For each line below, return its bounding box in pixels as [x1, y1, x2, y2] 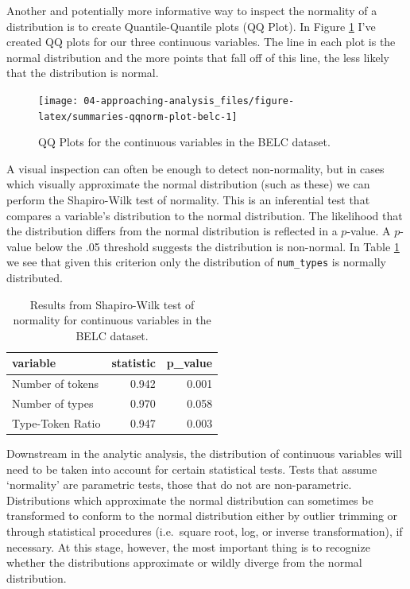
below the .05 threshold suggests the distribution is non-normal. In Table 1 [35, 238, 400, 254]
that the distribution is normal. [6, 64, 159, 81]
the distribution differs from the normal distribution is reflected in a [6, 223, 338, 239]
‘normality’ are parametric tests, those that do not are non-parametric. [6, 476, 352, 493]
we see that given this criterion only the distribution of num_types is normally [6, 254, 386, 270]
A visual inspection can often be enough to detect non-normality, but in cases [6, 160, 385, 176]
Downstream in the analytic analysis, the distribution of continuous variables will [6, 445, 402, 462]
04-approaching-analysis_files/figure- [83, 95, 295, 107]
